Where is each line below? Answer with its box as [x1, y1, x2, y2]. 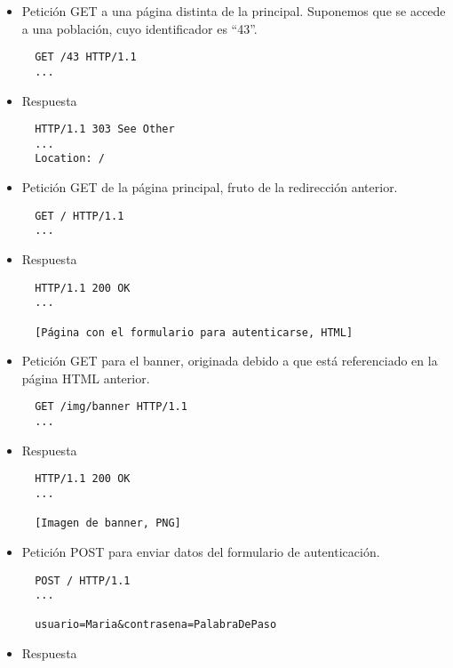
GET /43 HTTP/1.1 [35, 51, 137, 64]
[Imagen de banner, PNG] [35, 517, 181, 530]
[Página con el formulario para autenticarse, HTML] [35, 326, 354, 339]
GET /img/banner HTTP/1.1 [35, 400, 187, 414]
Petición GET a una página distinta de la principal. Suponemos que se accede [21, 2, 446, 20]
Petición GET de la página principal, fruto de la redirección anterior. [21, 178, 398, 197]
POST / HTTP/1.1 [35, 574, 131, 587]
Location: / [35, 152, 105, 165]
